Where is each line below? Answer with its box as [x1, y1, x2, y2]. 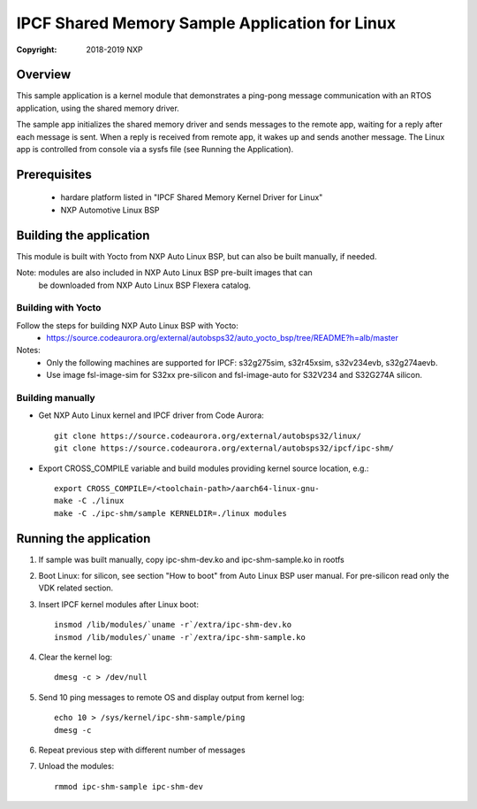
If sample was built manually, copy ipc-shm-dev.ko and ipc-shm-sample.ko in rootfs [38, 554, 344, 565]
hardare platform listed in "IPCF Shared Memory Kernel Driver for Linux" [60, 192, 323, 203]
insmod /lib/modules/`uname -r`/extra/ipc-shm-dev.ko [54, 620, 291, 630]
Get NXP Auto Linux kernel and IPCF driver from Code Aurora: [38, 410, 264, 420]
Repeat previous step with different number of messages [38, 744, 246, 755]
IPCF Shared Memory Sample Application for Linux [16, 13, 397, 33]
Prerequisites [16, 166, 92, 181]
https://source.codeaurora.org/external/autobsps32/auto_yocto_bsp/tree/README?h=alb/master [46, 333, 399, 343]
